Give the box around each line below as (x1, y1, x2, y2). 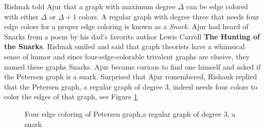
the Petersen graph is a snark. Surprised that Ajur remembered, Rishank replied (4, 71, 257, 82)
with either (4, 11, 39, 21)
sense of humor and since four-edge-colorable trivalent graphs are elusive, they (4, 51, 250, 61)
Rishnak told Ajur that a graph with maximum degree (4, 1, 176, 11)
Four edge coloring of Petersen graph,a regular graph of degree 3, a (25, 108, 236, 119)
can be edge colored (186, 1, 248, 11)
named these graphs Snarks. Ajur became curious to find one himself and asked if (4, 61, 261, 72)
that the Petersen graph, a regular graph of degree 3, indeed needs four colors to (4, 81, 257, 92)
